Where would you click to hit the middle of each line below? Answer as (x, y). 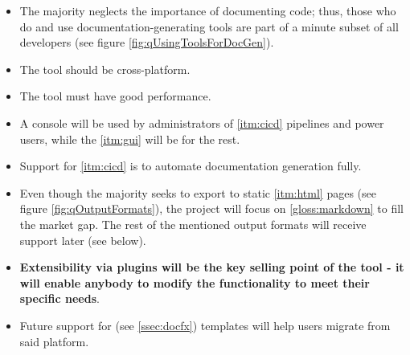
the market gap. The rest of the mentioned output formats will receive (193, 224)
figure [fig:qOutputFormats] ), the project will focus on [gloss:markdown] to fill (211, 208)
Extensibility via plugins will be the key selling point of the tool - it (212, 267)
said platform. (54, 341)
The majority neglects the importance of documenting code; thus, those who (208, 10)
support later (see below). (83, 240)
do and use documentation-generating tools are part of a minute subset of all (209, 26)
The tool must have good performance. (115, 96)
